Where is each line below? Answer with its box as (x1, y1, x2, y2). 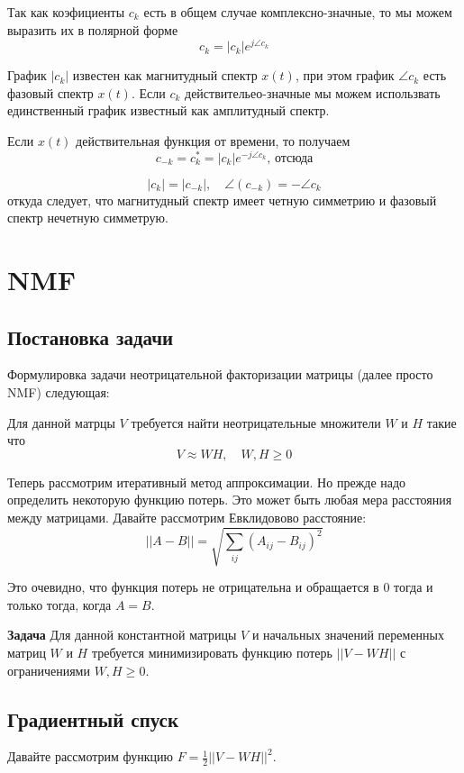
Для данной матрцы (7, 413, 115, 432)
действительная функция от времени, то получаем (76, 132, 350, 150)
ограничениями (7, 660, 90, 679)
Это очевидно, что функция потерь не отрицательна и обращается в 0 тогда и (7, 577, 433, 596)
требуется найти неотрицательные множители (131, 413, 381, 432)
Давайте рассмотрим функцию (7, 747, 173, 766)
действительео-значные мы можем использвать (185, 83, 441, 102)
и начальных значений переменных (251, 625, 445, 644)
